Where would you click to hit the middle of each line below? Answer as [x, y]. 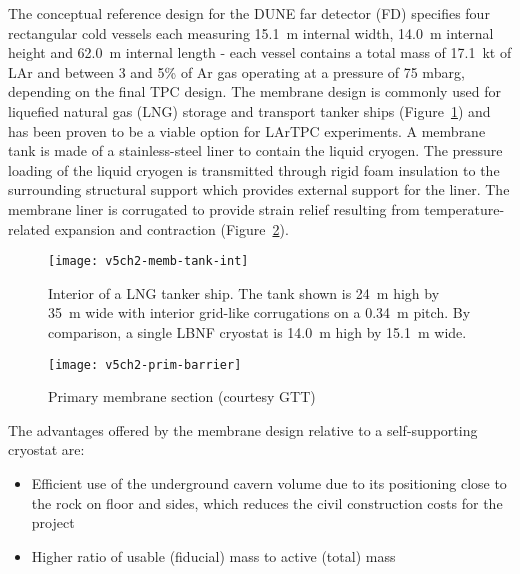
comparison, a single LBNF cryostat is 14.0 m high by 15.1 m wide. [257, 331]
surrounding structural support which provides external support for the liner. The [259, 189]
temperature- [464, 208]
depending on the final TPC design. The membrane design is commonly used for [254, 91]
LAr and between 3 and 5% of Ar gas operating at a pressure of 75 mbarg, [236, 71]
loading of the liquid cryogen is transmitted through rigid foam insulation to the [254, 169]
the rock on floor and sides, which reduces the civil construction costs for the [267, 502]
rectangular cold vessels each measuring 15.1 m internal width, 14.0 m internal [251, 32]
